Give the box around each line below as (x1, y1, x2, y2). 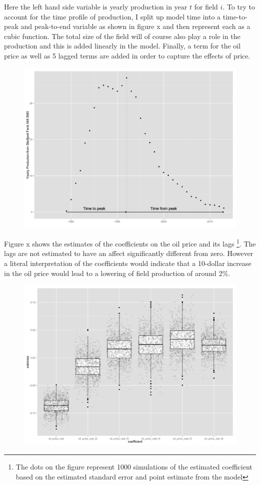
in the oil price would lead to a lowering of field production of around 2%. (4, 267, 230, 278)
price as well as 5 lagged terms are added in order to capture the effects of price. (4, 50, 250, 60)
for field (194, 1, 218, 11)
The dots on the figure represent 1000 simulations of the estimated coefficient (15, 461, 252, 471)
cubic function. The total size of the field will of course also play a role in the (4, 30, 240, 41)
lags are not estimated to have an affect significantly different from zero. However (4, 248, 253, 258)
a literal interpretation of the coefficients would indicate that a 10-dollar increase (4, 258, 251, 268)
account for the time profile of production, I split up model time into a (4, 11, 221, 21)
